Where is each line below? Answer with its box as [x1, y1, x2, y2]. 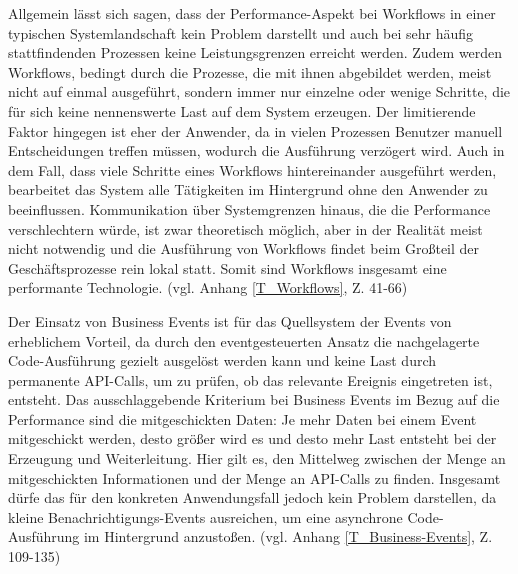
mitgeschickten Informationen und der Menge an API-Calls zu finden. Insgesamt [8, 467, 501, 488]
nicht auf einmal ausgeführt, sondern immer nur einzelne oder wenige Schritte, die [8, 81, 511, 102]
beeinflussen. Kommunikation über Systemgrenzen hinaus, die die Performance [8, 198, 491, 219]
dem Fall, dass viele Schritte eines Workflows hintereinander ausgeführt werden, [8, 159, 497, 180]
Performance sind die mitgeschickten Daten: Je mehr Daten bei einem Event [8, 408, 477, 429]
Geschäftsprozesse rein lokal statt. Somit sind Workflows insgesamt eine [8, 257, 447, 278]
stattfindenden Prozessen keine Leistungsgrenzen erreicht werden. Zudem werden [8, 42, 503, 63]
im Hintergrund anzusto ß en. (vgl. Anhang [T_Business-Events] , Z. [83, 526, 493, 547]
